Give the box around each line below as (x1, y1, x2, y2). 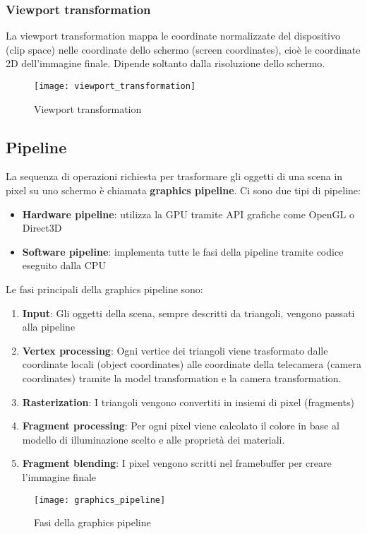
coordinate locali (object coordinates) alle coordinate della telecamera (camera (22, 357, 361, 372)
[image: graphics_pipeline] (34, 494, 166, 505)
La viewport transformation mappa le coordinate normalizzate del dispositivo (6, 28, 340, 43)
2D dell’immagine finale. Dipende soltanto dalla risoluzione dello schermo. (6, 56, 325, 71)
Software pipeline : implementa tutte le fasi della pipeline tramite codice (22, 244, 344, 259)
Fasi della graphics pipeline (34, 515, 151, 530)
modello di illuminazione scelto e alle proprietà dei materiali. (22, 432, 285, 446)
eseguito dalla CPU (22, 258, 106, 273)
